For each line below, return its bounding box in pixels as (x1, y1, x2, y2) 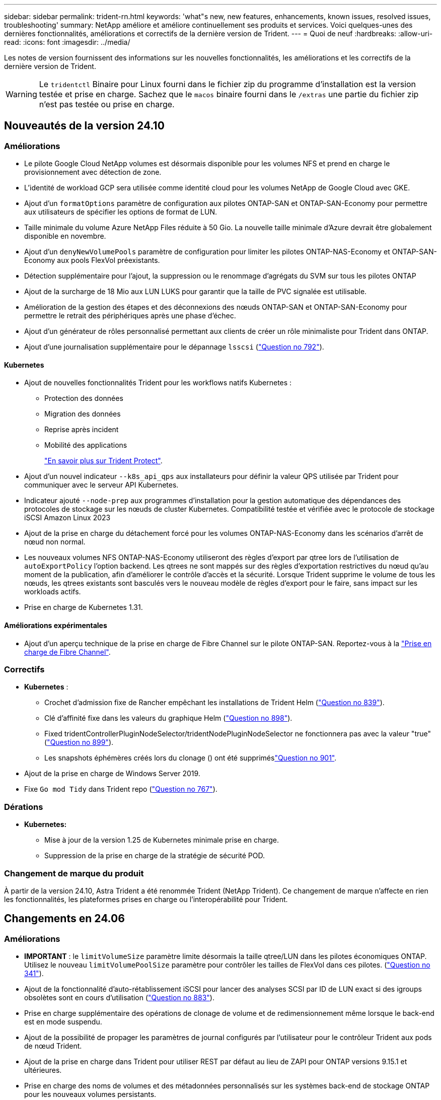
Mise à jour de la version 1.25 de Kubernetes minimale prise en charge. (44, 836, 279, 845)
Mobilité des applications (44, 441, 127, 450)
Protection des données (44, 394, 123, 403)
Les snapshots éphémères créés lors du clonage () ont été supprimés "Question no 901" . (44, 753, 337, 763)
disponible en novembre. (24, 232, 106, 241)
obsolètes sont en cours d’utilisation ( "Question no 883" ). (24, 993, 214, 1002)
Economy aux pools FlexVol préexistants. (24, 256, 160, 265)
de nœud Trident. (24, 1042, 82, 1051)
